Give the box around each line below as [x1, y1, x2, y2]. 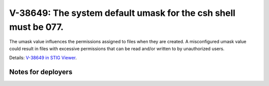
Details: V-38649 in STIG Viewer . [9, 55, 77, 61]
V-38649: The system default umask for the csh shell [9, 7, 236, 18]
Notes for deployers [9, 68, 73, 76]
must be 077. [9, 21, 64, 32]
